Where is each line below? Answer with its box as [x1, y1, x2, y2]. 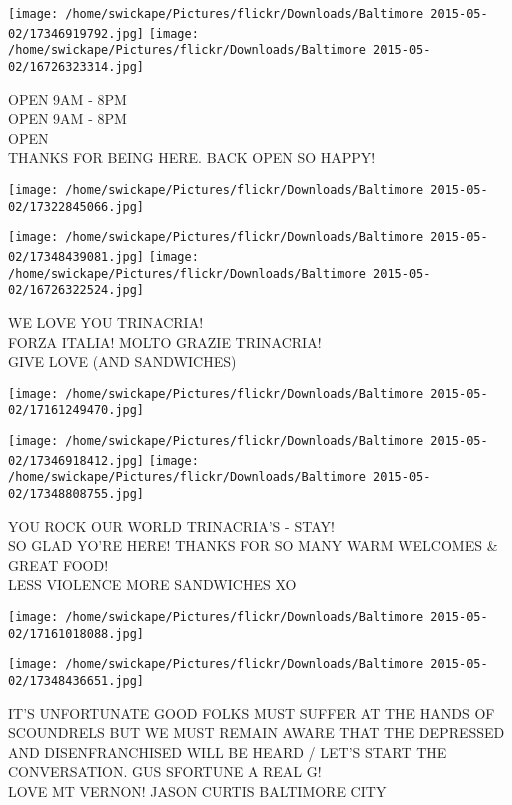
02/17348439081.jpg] [8, 249, 145, 264]
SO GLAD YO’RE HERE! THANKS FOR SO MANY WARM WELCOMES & [8, 535, 498, 556]
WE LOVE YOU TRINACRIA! [8, 311, 204, 332]
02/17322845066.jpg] [8, 199, 145, 214]
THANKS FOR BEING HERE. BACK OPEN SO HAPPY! [8, 147, 376, 168]
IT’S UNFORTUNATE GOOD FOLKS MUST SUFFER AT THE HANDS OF [8, 702, 495, 723]
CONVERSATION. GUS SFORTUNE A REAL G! [8, 761, 322, 782]
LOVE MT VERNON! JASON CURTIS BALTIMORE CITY [8, 781, 387, 802]
